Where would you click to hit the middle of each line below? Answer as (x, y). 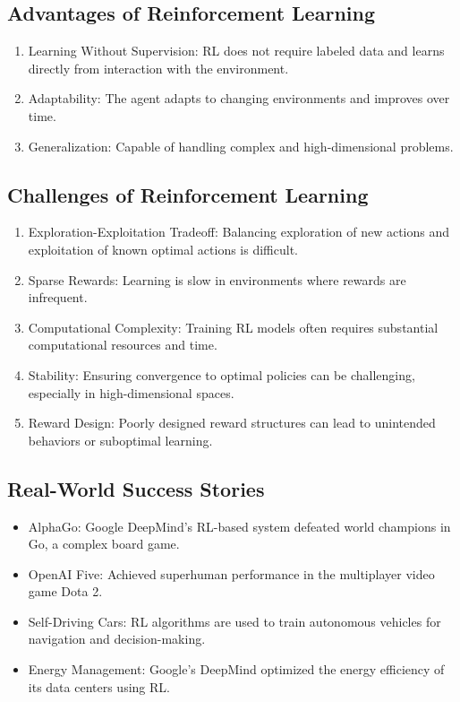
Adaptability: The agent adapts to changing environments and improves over (239, 98)
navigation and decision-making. (117, 639)
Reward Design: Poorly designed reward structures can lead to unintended (232, 423)
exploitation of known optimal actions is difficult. (163, 249)
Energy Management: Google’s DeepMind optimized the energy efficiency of (236, 669)
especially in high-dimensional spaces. (131, 392)
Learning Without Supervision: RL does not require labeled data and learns (236, 51)
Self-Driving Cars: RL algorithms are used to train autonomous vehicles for (234, 621)
